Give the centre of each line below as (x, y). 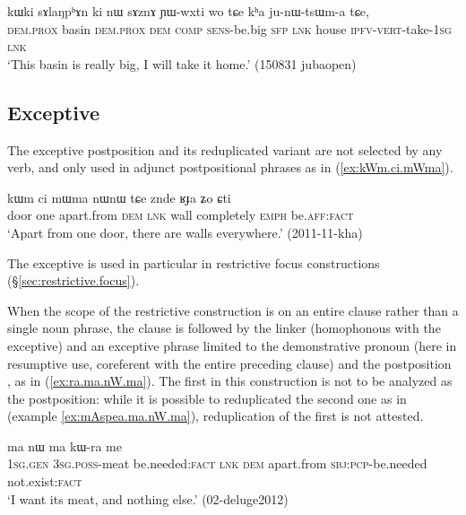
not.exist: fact (45, 481)
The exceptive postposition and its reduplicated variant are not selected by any (225, 149)
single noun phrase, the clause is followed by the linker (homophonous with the (224, 328)
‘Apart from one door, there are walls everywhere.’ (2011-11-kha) (185, 232)
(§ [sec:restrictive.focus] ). (73, 280)
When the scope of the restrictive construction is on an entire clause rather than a (233, 310)
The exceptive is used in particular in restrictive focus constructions (194, 262)
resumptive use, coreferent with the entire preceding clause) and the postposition (229, 363)
